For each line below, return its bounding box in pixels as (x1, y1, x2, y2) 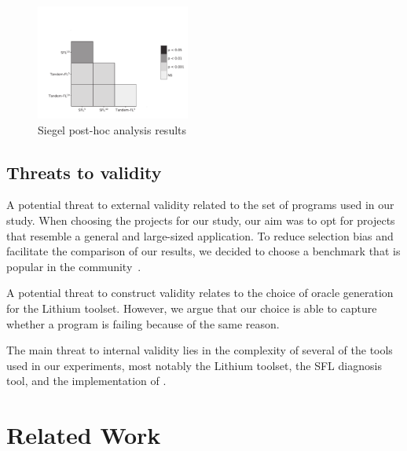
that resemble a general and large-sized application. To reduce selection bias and (6, 227, 394, 244)
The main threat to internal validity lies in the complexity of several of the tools (6, 342, 393, 358)
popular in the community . (6, 258, 141, 274)
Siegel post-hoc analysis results (38, 121, 187, 137)
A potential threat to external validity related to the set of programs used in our (6, 196, 394, 213)
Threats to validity (6, 159, 162, 184)
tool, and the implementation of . (6, 372, 167, 389)
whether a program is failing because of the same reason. (6, 315, 280, 332)
